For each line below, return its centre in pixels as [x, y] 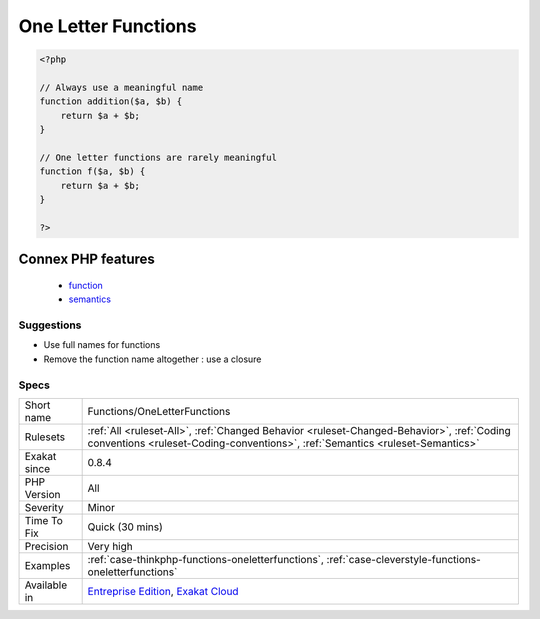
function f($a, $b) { [92, 171]
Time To [44, 520]
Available [46, 585]
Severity [44, 507]
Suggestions [50, 325]
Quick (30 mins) [125, 527]
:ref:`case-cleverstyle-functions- [404, 559]
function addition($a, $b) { [111, 101]
